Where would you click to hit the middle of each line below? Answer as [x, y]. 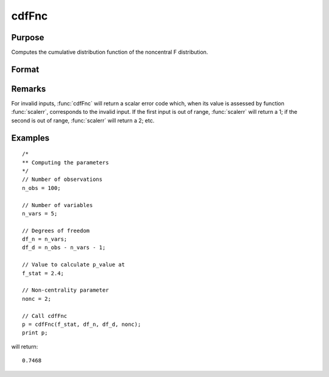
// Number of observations [62, 179]
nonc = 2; [37, 299]
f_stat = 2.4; [43, 273]
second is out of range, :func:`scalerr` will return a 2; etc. [83, 120]
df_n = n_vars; [45, 239]
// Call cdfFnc [45, 316]
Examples [30, 138]
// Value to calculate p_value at [73, 265]
